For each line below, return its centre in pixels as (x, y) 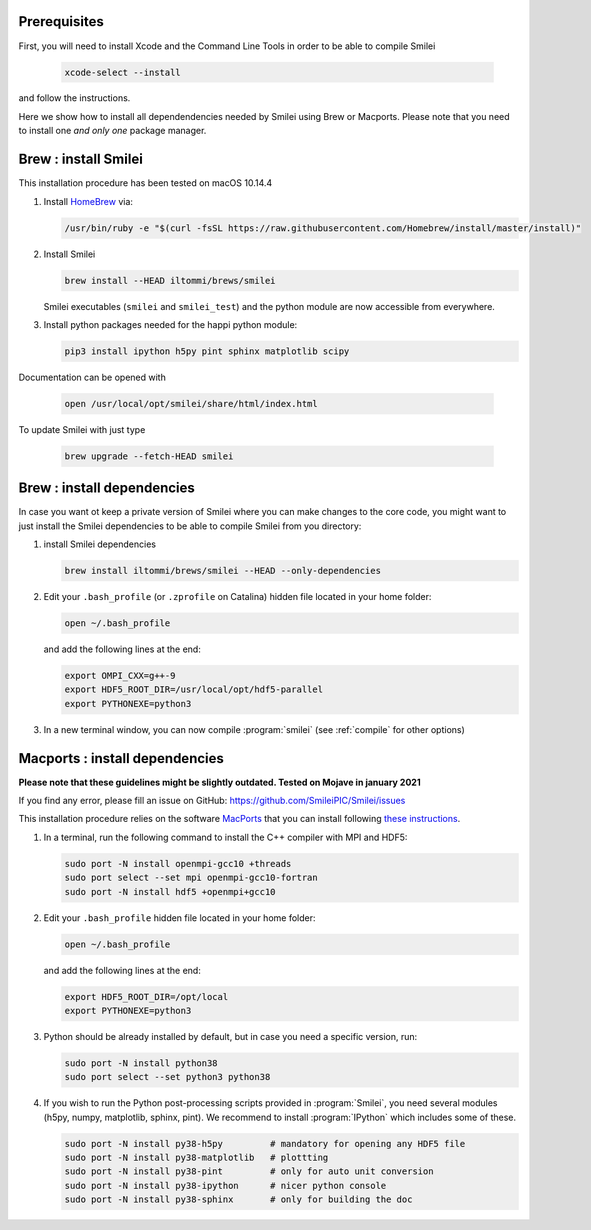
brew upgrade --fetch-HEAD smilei (149, 456)
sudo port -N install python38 (141, 1063)
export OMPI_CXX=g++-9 (120, 676)
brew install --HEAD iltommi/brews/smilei (170, 280)
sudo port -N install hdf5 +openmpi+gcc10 (170, 891)
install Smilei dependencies (100, 544)
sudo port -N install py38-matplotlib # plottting (196, 1158)
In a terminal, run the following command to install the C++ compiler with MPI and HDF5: (225, 837)
